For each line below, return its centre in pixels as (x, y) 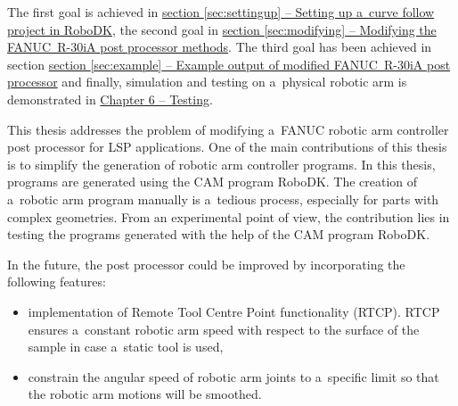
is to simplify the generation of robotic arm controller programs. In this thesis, (221, 164)
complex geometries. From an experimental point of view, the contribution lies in (229, 216)
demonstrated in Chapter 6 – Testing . (110, 99)
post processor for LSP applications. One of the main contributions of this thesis (227, 147)
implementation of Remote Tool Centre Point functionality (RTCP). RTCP (234, 311)
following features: (57, 282)
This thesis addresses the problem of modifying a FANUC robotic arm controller (228, 129)
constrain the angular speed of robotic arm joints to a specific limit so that (233, 376)
